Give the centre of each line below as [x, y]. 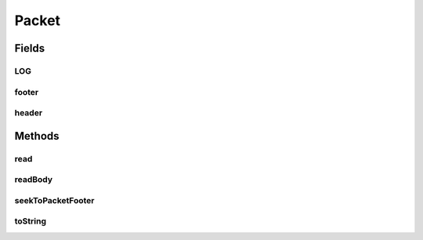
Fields [30, 48]
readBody [34, 180]
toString [31, 221]
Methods [37, 136]
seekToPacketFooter [54, 200]
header [29, 113]
